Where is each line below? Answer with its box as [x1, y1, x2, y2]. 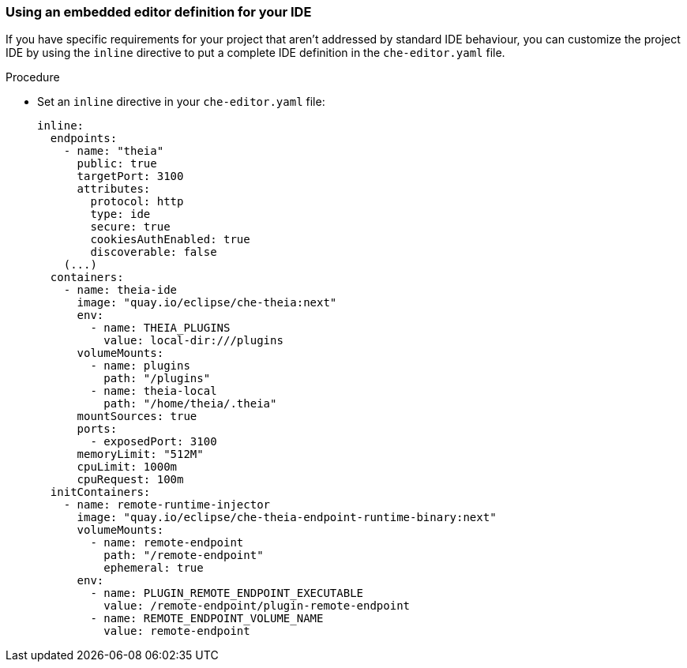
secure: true [90, 220, 171, 234]
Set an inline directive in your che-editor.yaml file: [37, 95, 325, 109]
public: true [77, 157, 157, 171]
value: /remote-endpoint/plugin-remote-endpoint [103, 599, 411, 613]
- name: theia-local [90, 385, 217, 398]
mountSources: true [77, 410, 197, 423]
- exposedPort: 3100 [90, 435, 217, 448]
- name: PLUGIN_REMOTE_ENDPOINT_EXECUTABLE [90, 587, 364, 600]
